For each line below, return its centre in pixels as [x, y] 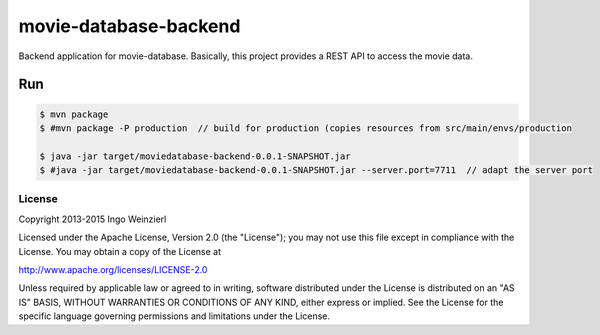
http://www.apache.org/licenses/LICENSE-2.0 [113, 270]
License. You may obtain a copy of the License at [120, 251]
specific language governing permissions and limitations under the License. [174, 316]
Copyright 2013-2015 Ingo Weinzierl [92, 219]
